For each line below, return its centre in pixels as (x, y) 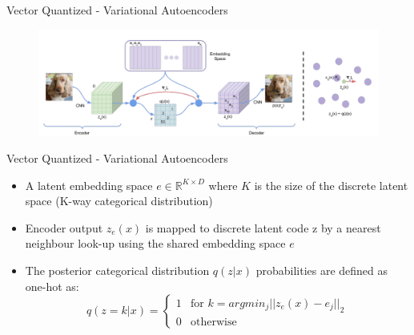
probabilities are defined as (322, 270)
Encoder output (64, 227)
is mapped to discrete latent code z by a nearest (263, 227)
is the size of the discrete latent (331, 185)
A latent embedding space (89, 185)
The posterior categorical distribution (117, 270)
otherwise (214, 322)
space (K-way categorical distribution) (119, 201)
